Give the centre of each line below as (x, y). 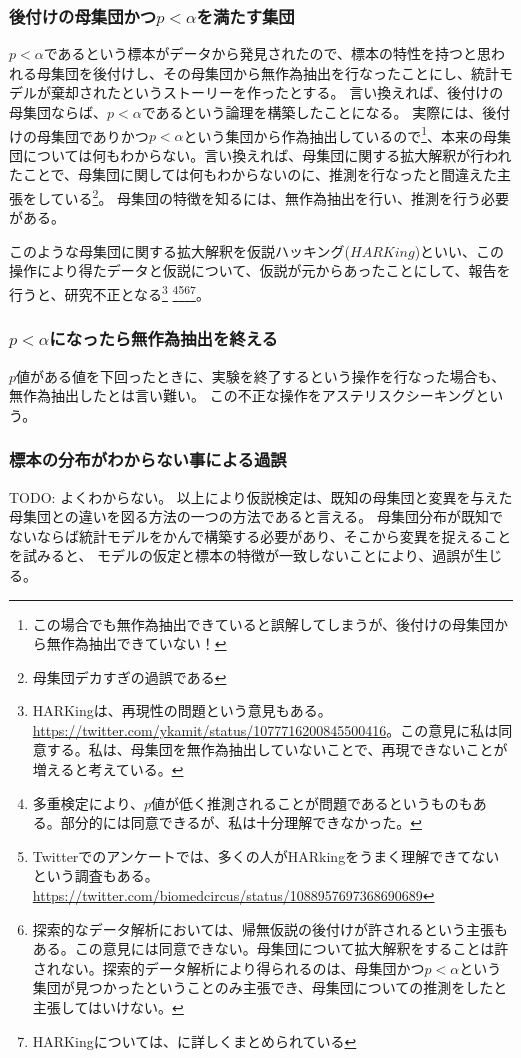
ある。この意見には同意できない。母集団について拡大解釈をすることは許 (270, 948)
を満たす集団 (245, 15)
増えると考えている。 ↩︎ (108, 769)
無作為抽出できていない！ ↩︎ (136, 643)
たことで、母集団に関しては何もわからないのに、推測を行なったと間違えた (253, 174)
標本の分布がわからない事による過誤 (148, 459)
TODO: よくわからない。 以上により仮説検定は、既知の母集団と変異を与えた (261, 496)
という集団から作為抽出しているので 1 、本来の (333, 134)
